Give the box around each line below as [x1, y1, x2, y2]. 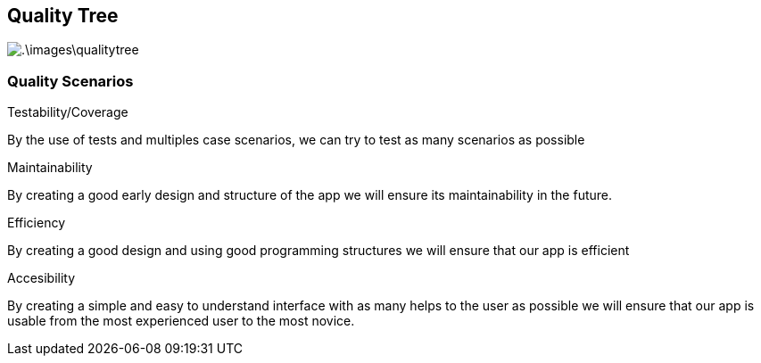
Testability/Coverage [7, 104, 128, 120]
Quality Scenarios [7, 71, 134, 90]
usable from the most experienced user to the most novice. [7, 313, 355, 329]
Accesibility [7, 270, 76, 286]
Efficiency [7, 215, 66, 231]
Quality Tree [7, 4, 119, 27]
